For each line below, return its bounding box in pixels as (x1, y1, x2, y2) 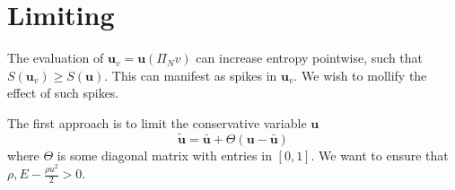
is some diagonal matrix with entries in (57, 145, 272, 164)
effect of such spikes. (7, 83, 119, 102)
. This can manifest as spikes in (104, 65, 277, 84)
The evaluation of (7, 48, 104, 67)
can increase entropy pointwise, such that (196, 48, 424, 67)
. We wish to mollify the (293, 65, 427, 84)
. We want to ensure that (311, 145, 449, 164)
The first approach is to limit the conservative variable (7, 113, 307, 132)
